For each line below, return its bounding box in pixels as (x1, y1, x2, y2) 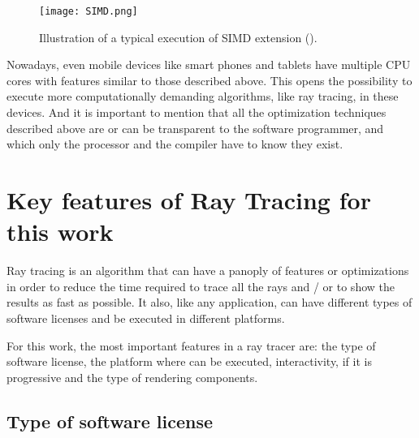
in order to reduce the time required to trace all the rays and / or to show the (6, 277, 395, 294)
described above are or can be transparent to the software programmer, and (6, 119, 384, 136)
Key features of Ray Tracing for (6, 183, 371, 216)
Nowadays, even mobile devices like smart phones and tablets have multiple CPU (6, 56, 411, 73)
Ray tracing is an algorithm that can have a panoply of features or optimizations (6, 262, 409, 279)
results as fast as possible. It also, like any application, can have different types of (6, 294, 413, 311)
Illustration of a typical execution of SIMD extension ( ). (39, 28, 317, 45)
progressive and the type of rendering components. (6, 368, 258, 385)
